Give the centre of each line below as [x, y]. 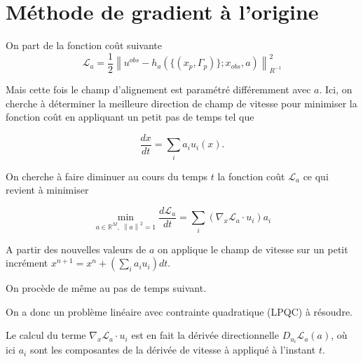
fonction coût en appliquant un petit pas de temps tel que [130, 117]
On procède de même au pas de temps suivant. [106, 288]
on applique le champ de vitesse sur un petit [253, 249]
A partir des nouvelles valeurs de [76, 249]
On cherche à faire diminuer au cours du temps [107, 176]
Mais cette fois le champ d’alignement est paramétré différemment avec [158, 89]
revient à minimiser [47, 190]
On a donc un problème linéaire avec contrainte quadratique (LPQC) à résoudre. [179, 311]
